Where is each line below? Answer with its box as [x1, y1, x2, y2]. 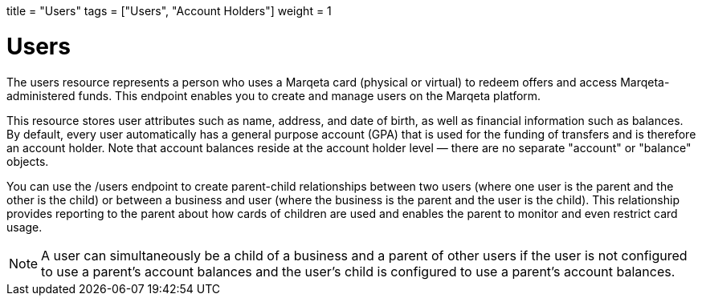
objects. [6, 154, 49, 168]
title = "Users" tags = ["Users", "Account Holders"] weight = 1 [6, 4, 332, 18]
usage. [6, 219, 43, 234]
